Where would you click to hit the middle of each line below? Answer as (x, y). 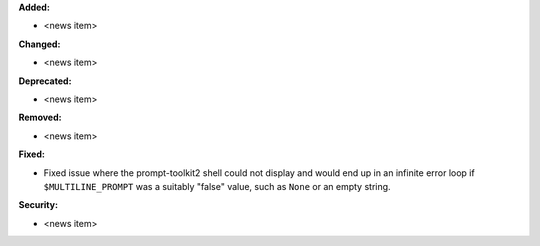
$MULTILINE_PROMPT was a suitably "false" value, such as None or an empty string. (217, 186)
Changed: (39, 44)
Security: (38, 205)
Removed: (40, 117)
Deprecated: (45, 81)
